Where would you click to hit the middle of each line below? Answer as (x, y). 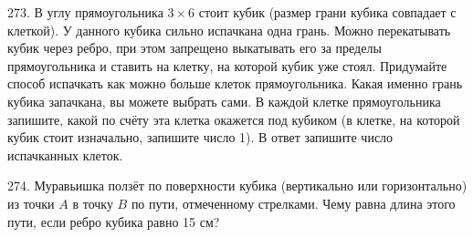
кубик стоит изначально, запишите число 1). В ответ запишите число (200, 137)
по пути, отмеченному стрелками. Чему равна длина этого (293, 203)
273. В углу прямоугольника (85, 12)
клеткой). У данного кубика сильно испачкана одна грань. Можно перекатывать (229, 30)
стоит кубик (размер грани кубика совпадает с (327, 12)
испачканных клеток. (65, 155)
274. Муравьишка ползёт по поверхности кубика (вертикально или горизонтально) (237, 185)
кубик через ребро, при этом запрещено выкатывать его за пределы (194, 48)
